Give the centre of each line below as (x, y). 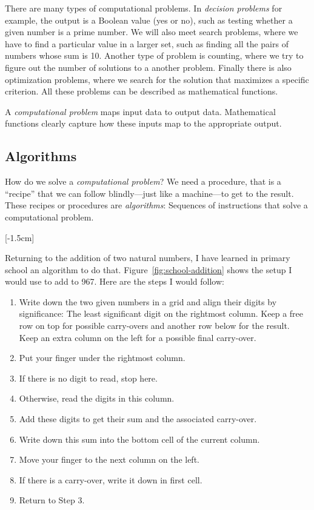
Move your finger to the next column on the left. (109, 459)
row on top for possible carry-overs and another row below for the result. (154, 326)
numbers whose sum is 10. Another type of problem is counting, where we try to (154, 55)
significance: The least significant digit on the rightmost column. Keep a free (161, 313)
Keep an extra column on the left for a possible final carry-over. (138, 337)
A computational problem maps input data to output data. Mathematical (140, 111)
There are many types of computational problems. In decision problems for (144, 8)
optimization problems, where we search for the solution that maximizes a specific (157, 79)
